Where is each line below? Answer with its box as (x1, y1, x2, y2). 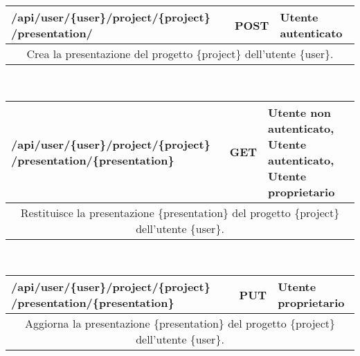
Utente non (268, 104, 331, 120)
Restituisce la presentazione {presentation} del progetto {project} (20, 204, 340, 221)
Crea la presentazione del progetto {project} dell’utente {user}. (26, 46, 334, 62)
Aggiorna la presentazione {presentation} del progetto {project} (25, 315, 335, 332)
